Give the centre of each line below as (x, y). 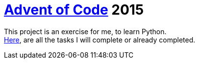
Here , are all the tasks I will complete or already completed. (100, 40)
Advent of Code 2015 (74, 10)
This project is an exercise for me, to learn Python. (85, 31)
